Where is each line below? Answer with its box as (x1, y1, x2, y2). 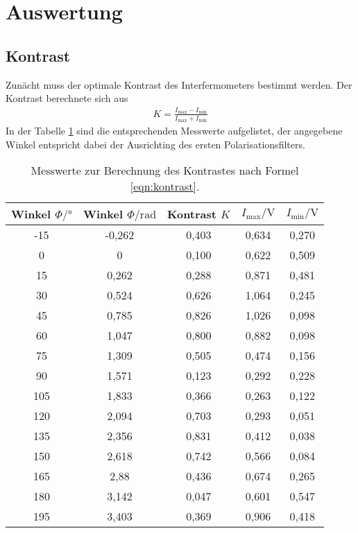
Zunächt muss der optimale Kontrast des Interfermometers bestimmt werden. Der (6, 77, 352, 91)
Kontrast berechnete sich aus (6, 91, 128, 105)
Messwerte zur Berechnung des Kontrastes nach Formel (31, 162, 299, 179)
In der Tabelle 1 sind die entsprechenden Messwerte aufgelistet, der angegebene (6, 123, 343, 138)
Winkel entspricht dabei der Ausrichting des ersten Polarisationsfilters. (6, 137, 305, 151)
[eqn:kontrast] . (130, 178, 200, 195)
